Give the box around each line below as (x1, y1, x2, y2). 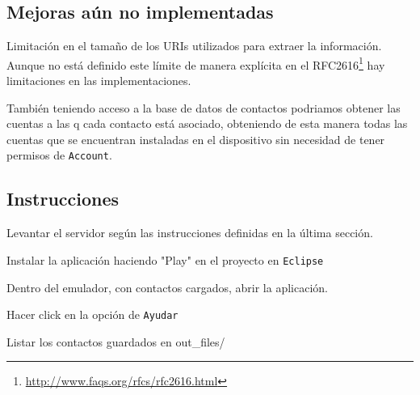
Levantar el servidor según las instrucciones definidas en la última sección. (6, 224, 373, 241)
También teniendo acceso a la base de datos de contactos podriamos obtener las (6, 99, 401, 116)
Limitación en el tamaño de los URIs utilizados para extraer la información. (6, 37, 382, 54)
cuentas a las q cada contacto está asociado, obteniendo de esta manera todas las (6, 115, 408, 132)
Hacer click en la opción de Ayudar (6, 306, 178, 323)
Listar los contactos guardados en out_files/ (6, 333, 225, 350)
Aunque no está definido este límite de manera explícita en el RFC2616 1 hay (6, 53, 385, 73)
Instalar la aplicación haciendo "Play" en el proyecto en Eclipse (6, 251, 324, 268)
